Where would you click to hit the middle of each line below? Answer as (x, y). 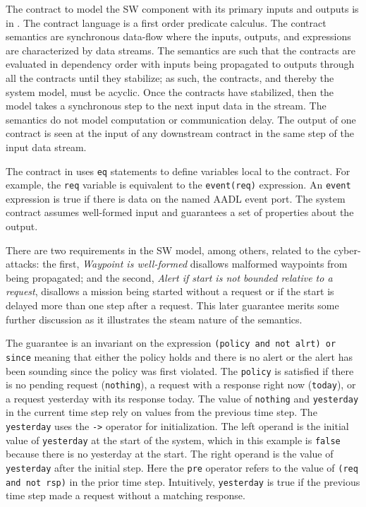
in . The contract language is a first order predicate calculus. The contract (166, 22)
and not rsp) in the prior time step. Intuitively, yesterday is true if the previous (183, 481)
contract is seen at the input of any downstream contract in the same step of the (180, 133)
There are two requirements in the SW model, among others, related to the (168, 250)
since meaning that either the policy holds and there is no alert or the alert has (179, 356)
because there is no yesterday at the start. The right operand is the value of (170, 454)
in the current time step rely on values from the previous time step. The (161, 412)
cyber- (347, 250)
